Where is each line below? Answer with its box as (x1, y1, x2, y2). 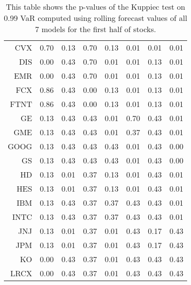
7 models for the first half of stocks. (35, 23, 156, 35)
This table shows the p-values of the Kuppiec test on (6, 1, 186, 12)
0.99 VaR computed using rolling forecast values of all (4, 12, 188, 23)
